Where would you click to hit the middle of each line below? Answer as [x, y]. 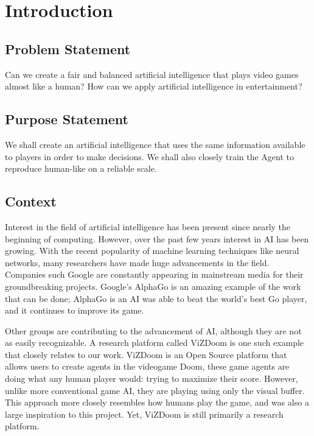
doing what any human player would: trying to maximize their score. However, [152, 378]
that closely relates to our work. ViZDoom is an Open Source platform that [146, 354]
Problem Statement [68, 48]
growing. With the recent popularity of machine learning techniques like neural [152, 251]
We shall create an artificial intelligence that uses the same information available [155, 144]
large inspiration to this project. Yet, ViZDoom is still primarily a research [144, 414]
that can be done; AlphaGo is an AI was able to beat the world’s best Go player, [156, 298]
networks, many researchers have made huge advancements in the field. [137, 262]
